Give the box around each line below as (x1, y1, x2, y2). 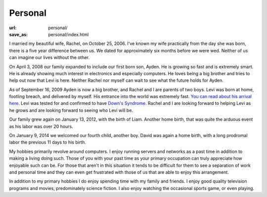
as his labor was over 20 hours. (9, 123, 74, 129)
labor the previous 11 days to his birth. (9, 139, 87, 146)
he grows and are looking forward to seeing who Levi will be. (9, 107, 133, 113)
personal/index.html (48, 31, 89, 37)
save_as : (9, 31, 28, 37)
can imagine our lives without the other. (9, 54, 90, 60)
